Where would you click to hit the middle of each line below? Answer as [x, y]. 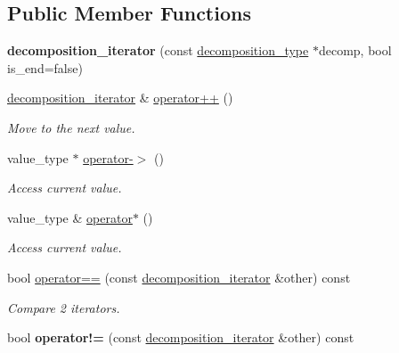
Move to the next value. [71, 127]
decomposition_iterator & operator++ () [120, 98]
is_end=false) [45, 67]
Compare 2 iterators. [64, 307]
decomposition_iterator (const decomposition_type [158, 50]
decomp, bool [355, 50]
